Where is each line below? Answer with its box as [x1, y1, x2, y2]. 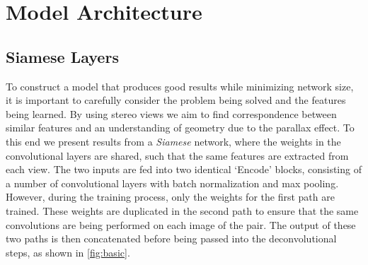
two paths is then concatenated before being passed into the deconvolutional [6, 231, 337, 246]
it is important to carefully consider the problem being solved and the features [6, 93, 346, 107]
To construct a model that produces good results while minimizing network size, [6, 78, 354, 93]
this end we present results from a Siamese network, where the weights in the [6, 134, 341, 148]
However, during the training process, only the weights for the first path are [6, 189, 335, 204]
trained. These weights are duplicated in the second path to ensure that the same [6, 203, 359, 218]
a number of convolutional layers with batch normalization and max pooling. [6, 175, 339, 190]
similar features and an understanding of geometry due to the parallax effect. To [6, 120, 355, 135]
